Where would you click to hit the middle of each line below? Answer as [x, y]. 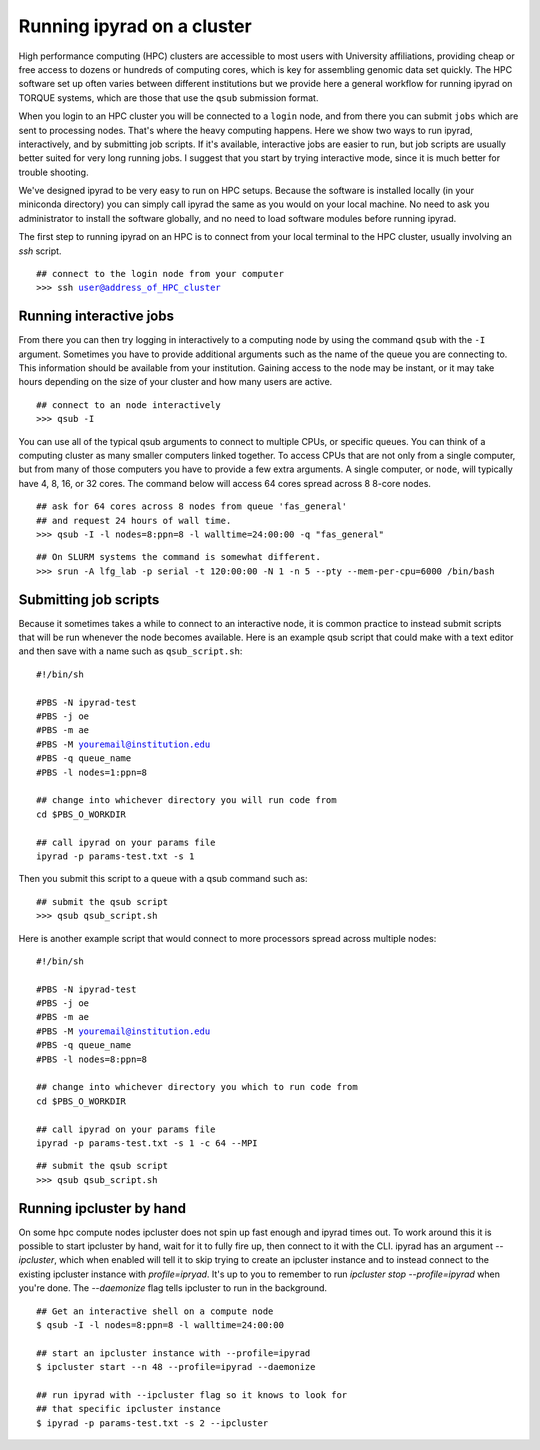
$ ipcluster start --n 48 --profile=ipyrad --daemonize [176, 1367]
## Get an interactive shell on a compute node [155, 1311]
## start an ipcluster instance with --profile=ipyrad [173, 1353]
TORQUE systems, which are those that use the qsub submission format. [168, 97]
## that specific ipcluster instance [129, 1409]
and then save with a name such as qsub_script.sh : [130, 651]
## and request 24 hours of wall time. [134, 520]
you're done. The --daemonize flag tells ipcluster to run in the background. [173, 1288]
